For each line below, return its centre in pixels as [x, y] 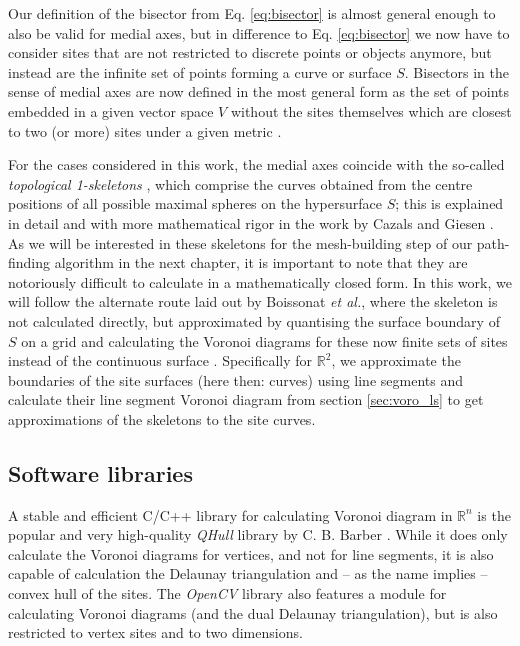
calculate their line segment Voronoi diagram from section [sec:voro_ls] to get [246, 399]
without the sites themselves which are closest [371, 110]
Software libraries [100, 472]
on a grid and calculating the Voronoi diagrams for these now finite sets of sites [264, 340]
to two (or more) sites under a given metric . [145, 130]
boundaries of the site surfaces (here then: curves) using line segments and [235, 379]
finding [29, 262]
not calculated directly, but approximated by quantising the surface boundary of [254, 320]
